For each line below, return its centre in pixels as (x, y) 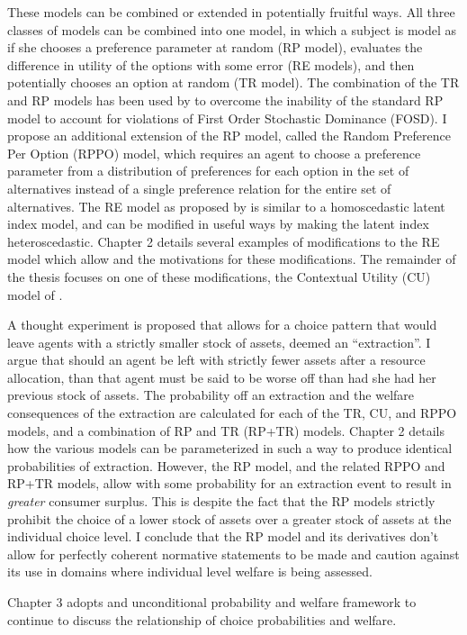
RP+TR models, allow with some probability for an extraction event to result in (229, 483)
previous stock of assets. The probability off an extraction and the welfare (211, 395)
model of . (35, 294)
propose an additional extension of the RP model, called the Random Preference (229, 136)
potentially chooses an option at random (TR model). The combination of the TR (233, 82)
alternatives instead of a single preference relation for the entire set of (199, 188)
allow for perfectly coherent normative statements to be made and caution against (233, 553)
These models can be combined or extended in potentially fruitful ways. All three (231, 12)
